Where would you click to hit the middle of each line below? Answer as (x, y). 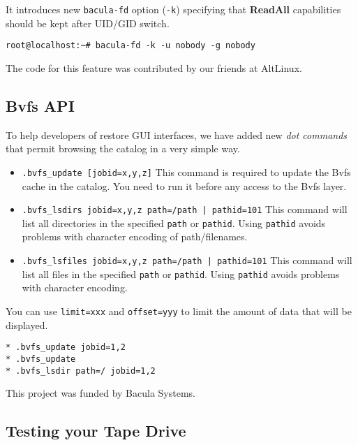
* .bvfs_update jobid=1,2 (66, 348)
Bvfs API (40, 105)
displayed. (27, 324)
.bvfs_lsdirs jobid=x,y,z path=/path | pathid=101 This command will (185, 209)
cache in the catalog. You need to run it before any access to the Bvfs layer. (184, 185)
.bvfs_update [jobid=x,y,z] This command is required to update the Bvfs (186, 172)
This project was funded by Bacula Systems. (100, 393)
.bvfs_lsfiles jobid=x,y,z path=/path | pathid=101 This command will (187, 260)
